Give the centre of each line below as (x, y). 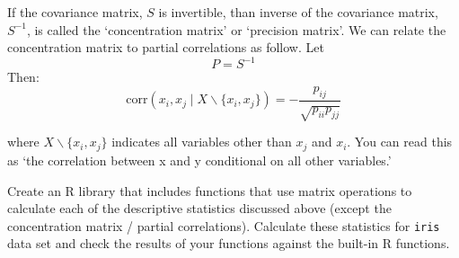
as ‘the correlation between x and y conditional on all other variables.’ (199, 160)
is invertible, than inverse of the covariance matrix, (298, 12)
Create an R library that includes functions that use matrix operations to (210, 190)
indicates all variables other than (202, 142)
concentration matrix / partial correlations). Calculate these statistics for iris (224, 225)
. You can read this (400, 142)
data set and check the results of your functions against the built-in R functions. (229, 243)
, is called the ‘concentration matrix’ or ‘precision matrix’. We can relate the (236, 29)
